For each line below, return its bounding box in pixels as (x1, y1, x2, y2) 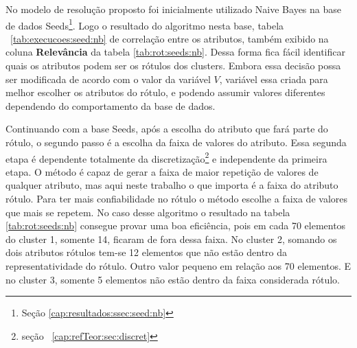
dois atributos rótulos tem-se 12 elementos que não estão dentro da (5, 245, 288, 259)
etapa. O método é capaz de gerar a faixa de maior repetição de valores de (5, 164, 319, 178)
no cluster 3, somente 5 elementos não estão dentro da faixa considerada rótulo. (5, 272, 341, 286)
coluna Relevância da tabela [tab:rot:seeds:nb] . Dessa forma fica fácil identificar (5, 45, 346, 59)
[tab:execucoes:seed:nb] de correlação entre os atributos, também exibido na (10, 31, 329, 45)
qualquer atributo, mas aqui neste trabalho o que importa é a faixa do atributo (5, 178, 338, 192)
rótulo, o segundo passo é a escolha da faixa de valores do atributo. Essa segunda (5, 135, 347, 149)
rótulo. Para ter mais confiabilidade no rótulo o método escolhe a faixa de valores (5, 192, 348, 206)
